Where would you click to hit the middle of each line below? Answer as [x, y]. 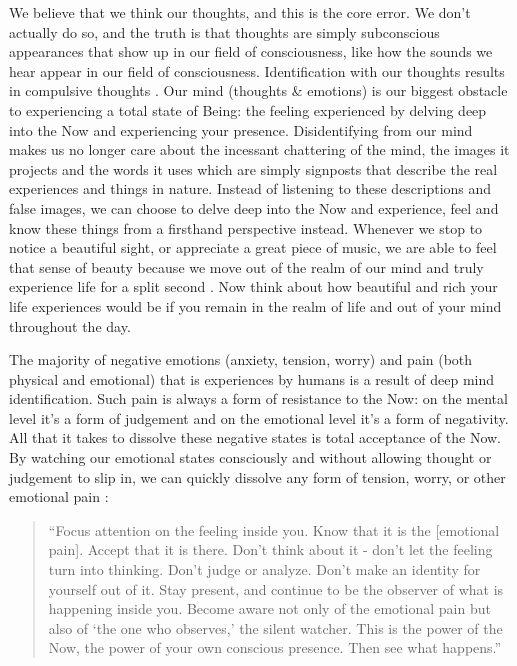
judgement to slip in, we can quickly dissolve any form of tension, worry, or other [257, 476]
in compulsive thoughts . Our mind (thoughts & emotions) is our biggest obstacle [258, 90]
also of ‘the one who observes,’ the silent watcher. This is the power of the [275, 627]
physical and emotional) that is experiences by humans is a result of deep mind [252, 378]
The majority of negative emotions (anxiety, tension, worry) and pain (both [241, 359]
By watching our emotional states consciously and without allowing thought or [250, 457]
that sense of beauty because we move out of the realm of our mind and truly [246, 266]
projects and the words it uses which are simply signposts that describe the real [253, 168]
